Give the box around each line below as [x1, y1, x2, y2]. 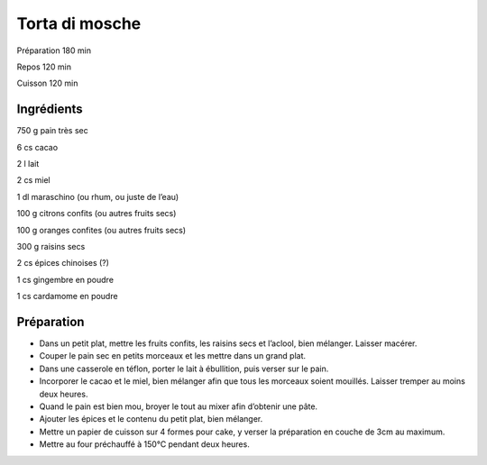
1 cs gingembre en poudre [16, 274, 115, 285]
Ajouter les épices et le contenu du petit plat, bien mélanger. [39, 414, 263, 424]
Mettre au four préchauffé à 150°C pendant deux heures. [39, 439, 250, 450]
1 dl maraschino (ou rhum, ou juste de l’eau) [16, 191, 179, 202]
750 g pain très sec [16, 125, 89, 136]
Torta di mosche [16, 14, 142, 33]
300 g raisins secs [16, 241, 86, 251]
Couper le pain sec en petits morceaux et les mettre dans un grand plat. [39, 351, 307, 361]
